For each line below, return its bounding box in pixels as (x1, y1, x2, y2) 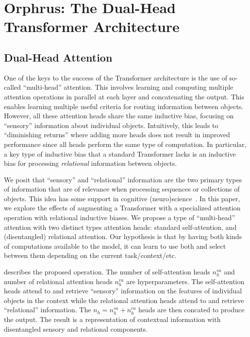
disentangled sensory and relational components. (4, 323, 148, 334)
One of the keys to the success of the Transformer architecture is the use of (4, 72, 227, 82)
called (4, 82, 21, 92)
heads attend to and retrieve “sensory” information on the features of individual (4, 286, 242, 296)
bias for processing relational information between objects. (4, 158, 177, 168)
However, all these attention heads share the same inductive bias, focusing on (4, 111, 234, 121)
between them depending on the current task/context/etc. (4, 250, 177, 260)
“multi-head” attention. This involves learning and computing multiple (23, 82, 233, 92)
